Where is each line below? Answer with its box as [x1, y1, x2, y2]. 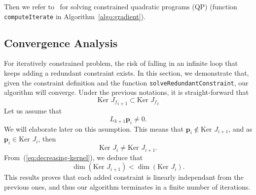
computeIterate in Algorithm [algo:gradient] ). [4, 11, 146, 21]
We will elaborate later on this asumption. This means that [4, 123, 183, 134]
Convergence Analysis [4, 35, 118, 50]
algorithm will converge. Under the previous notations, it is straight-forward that [4, 87, 249, 97]
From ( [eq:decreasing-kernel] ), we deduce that [4, 152, 143, 162]
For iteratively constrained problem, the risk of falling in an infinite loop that [4, 58, 238, 68]
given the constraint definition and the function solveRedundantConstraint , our [4, 77, 249, 87]
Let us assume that [4, 106, 62, 116]
